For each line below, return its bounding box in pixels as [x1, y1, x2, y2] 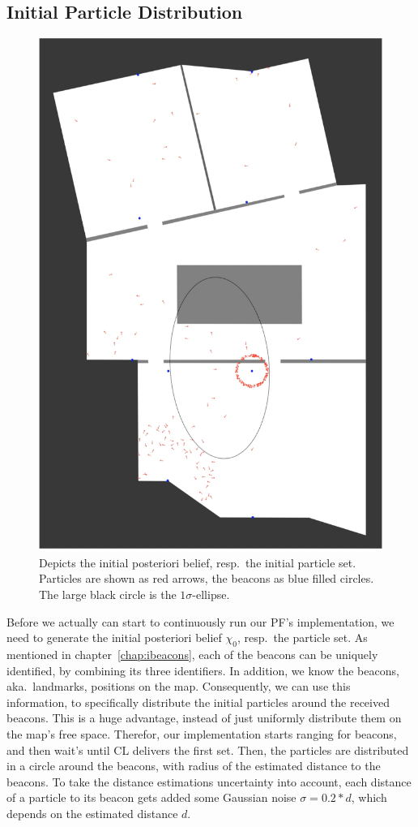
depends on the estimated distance [6, 804, 178, 821]
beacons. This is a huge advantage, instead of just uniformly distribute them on [6, 709, 402, 726]
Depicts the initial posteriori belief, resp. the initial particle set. [39, 553, 356, 571]
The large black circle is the [39, 585, 177, 602]
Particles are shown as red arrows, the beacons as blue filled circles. [39, 570, 374, 587]
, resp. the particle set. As [237, 629, 368, 646]
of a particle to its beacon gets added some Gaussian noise [6, 789, 296, 806]
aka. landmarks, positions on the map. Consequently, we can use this [6, 678, 351, 695]
